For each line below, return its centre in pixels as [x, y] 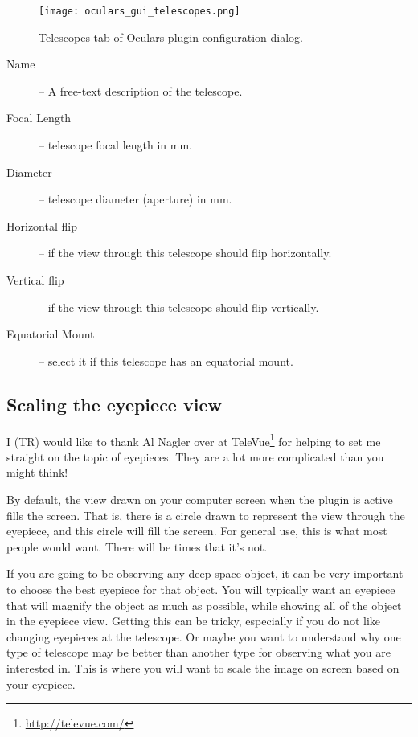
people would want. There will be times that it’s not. [137, 546]
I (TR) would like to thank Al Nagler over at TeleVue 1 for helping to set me [194, 440]
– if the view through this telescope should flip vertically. [179, 307]
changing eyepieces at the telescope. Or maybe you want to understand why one [204, 636]
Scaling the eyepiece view [114, 404]
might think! [37, 472]
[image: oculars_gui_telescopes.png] [139, 11]
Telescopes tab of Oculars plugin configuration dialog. [171, 37]
